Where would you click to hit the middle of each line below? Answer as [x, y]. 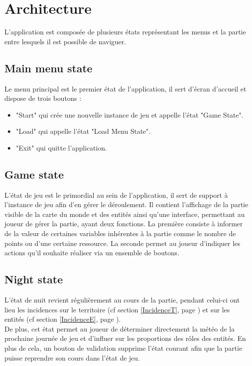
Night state [34, 279]
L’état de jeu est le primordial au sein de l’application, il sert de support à [116, 195]
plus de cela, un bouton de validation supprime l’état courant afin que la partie [123, 348]
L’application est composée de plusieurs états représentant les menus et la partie [125, 32]
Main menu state [49, 68]
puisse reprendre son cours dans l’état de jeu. [72, 357]
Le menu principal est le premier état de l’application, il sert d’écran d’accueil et [126, 88]
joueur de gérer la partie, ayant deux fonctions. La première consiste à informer [124, 224]
